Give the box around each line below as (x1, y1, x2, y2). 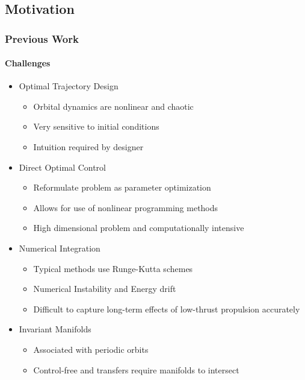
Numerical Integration (19, 241, 100, 254)
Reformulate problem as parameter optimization (33, 181, 211, 194)
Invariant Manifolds (19, 323, 91, 335)
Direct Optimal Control (19, 160, 106, 173)
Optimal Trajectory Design (19, 80, 119, 92)
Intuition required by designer (33, 141, 144, 153)
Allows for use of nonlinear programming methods (33, 201, 218, 214)
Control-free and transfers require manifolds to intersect (33, 363, 239, 376)
